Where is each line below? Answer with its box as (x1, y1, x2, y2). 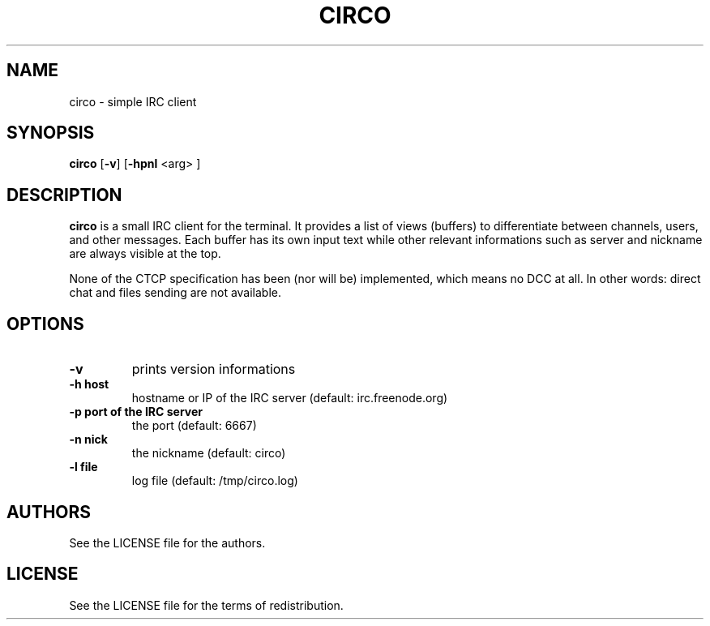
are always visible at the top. (69, 247, 221, 261)
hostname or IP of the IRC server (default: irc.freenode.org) (131, 391, 448, 405)
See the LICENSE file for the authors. (69, 535, 266, 550)
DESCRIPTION (6, 184, 122, 205)
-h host (69, 377, 109, 392)
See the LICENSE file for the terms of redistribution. (69, 598, 344, 612)
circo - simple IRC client (69, 94, 197, 109)
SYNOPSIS (6, 122, 95, 144)
